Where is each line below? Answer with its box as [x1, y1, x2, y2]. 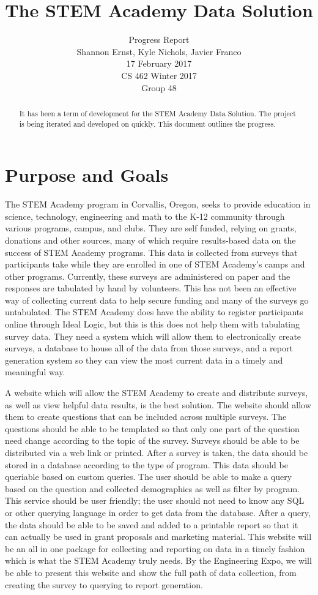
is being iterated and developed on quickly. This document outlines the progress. [19, 118, 276, 129]
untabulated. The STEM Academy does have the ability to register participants [5, 305, 303, 318]
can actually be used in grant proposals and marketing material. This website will [5, 530, 312, 543]
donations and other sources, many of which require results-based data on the [5, 233, 296, 246]
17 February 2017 [126, 57, 192, 70]
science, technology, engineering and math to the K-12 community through [5, 209, 285, 222]
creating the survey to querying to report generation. [5, 578, 203, 591]
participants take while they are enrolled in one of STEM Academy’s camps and [5, 258, 305, 271]
